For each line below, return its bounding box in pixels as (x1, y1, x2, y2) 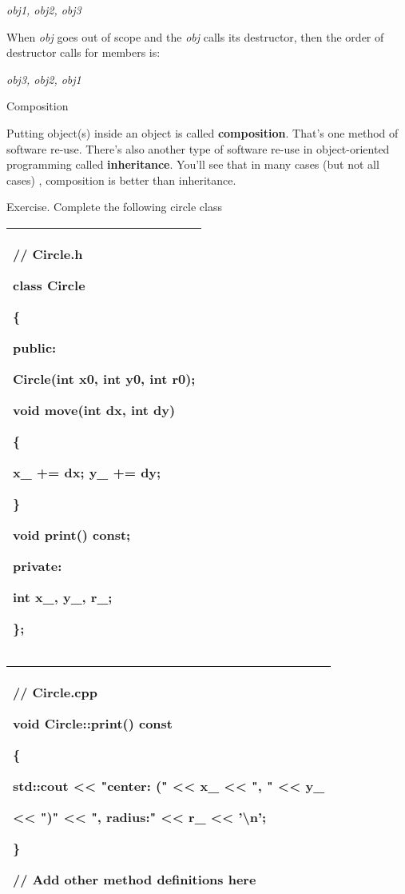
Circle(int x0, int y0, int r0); (13, 369, 196, 388)
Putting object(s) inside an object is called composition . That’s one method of (6, 124, 399, 141)
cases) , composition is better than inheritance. (6, 171, 236, 188)
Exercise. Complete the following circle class (6, 198, 222, 215)
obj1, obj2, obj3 (6, 2, 81, 18)
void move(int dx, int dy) (13, 400, 176, 419)
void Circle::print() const (13, 713, 173, 732)
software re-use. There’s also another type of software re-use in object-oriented (6, 140, 390, 157)
